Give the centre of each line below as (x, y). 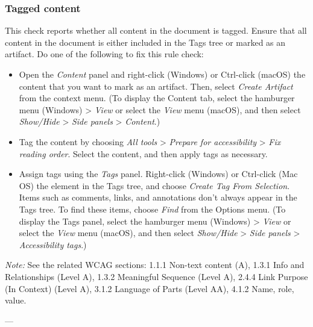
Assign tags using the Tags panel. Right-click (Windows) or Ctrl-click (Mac (158, 174)
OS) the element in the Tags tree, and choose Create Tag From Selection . (154, 185)
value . (16, 300)
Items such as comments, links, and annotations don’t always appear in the (158, 197)
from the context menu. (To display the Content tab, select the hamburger (157, 98)
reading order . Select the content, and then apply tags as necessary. (143, 153)
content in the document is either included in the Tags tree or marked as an (145, 42)
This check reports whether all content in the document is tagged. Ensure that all (156, 30)
